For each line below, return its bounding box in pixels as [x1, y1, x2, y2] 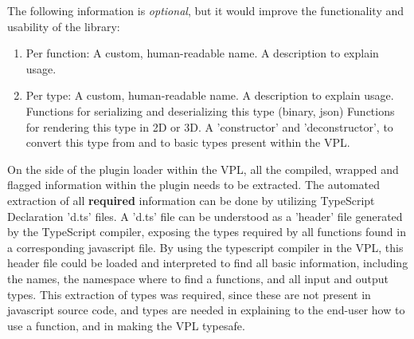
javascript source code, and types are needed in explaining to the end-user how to [7, 302, 405, 318]
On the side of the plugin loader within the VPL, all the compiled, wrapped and [7, 160, 399, 177]
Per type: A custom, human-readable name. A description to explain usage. [25, 87, 394, 104]
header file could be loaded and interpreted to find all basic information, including [7, 254, 408, 271]
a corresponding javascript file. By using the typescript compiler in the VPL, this [7, 238, 404, 255]
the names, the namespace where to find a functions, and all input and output [7, 270, 389, 286]
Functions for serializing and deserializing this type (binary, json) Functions [25, 102, 395, 119]
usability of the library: [7, 18, 120, 34]
